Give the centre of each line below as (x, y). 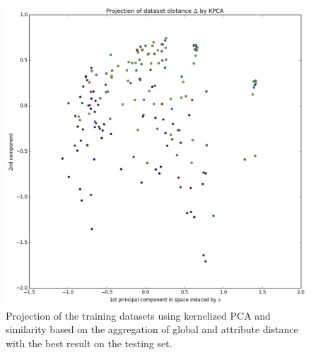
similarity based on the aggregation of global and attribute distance (152, 329)
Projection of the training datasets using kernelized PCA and (138, 315)
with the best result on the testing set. (89, 343)
